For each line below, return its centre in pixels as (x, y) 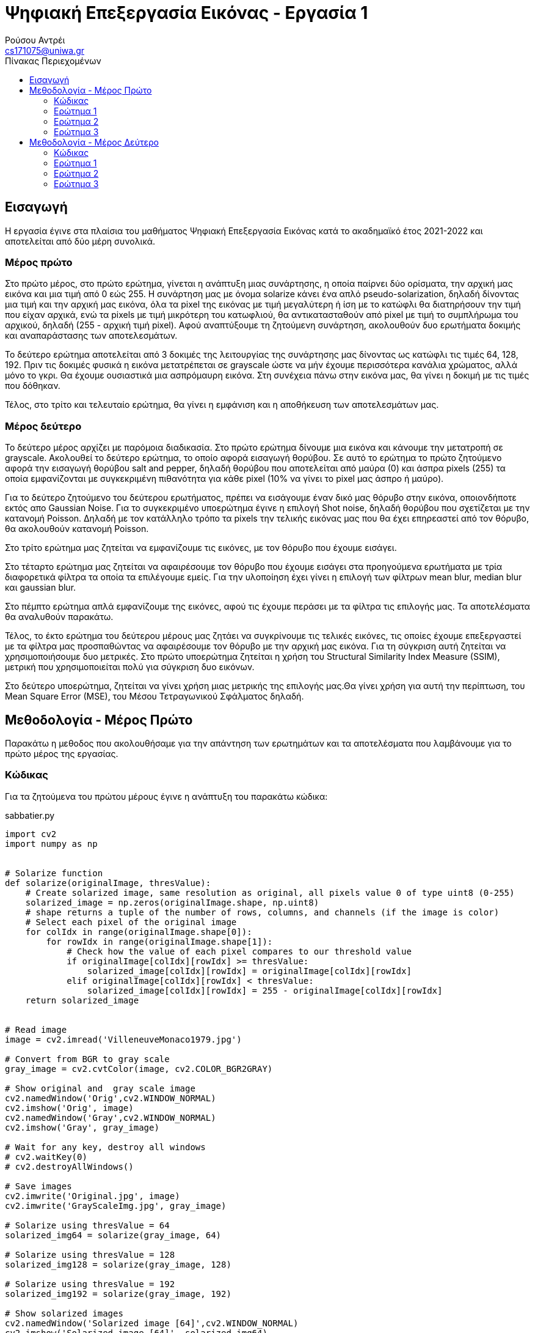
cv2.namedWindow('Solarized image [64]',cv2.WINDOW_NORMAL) (152, 1323)
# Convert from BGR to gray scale (87, 1059)
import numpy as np (51, 844)
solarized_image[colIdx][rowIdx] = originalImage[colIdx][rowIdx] (249, 971)
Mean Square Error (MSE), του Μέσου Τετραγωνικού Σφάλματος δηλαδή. (155, 696)
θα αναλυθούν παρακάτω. (59, 617)
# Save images (38, 1186)
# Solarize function (54, 873)
